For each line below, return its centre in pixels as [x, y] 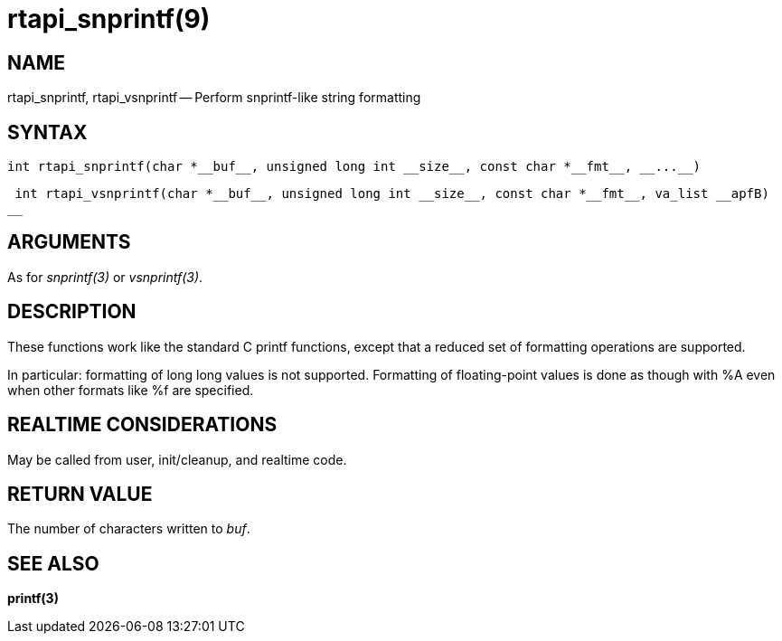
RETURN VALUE [80, 494]
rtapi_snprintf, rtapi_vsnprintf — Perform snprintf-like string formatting [214, 98]
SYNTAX [47, 132]
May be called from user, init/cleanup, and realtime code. [177, 459]
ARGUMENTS [69, 242]
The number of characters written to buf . [129, 529]
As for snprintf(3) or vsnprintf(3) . [105, 277]
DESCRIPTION [72, 312]
